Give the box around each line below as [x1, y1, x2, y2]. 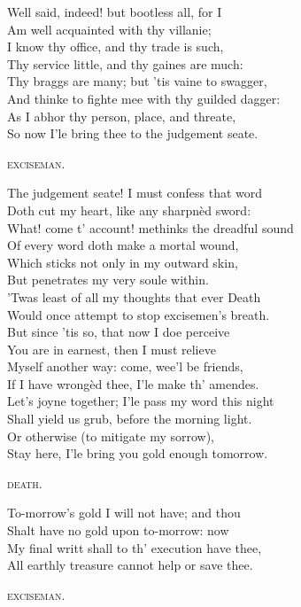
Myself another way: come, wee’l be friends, [7, 357, 243, 376]
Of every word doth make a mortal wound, [7, 236, 239, 254]
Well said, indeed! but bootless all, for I [7, 3, 222, 20]
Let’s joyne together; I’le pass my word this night [7, 392, 274, 410]
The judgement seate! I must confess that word [7, 183, 263, 202]
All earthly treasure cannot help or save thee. [7, 556, 253, 574]
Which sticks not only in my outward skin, [7, 253, 238, 271]
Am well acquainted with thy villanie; [7, 19, 212, 38]
